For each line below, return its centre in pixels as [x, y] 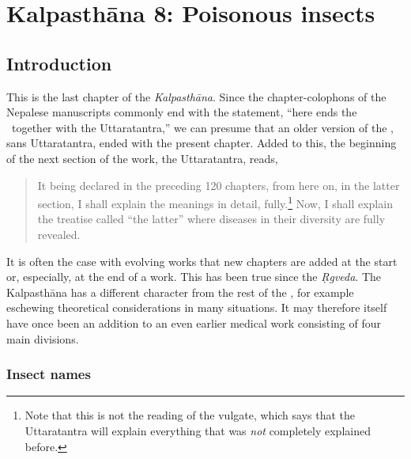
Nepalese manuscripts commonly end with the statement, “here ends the [182, 112]
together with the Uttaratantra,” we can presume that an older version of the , [202, 127]
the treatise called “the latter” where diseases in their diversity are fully [211, 219]
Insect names [49, 374]
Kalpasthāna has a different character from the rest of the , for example [180, 292]
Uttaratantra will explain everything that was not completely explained [198, 430]
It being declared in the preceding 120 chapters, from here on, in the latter [219, 185]
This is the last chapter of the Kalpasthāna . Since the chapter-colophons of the [196, 96]
